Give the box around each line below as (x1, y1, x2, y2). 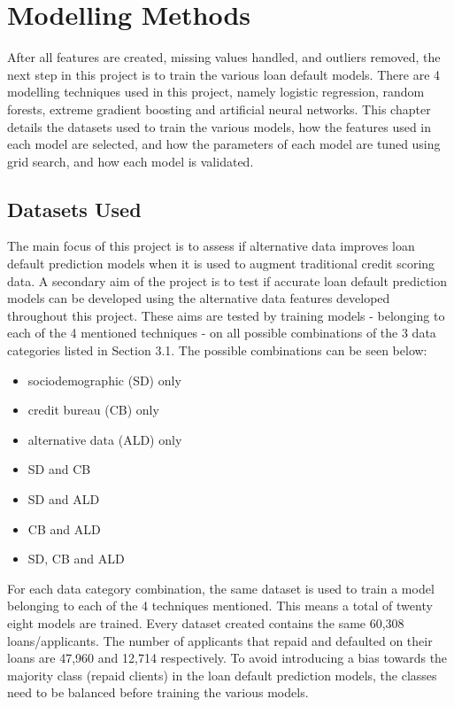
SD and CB (27, 460, 91, 478)
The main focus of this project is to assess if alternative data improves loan (7, 237, 415, 255)
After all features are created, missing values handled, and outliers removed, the (7, 48, 441, 66)
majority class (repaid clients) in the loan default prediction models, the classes (7, 665, 437, 684)
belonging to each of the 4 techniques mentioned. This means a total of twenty (7, 596, 433, 615)
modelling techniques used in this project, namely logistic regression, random (7, 82, 425, 101)
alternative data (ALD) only (27, 430, 182, 448)
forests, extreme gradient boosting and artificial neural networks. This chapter (7, 99, 431, 118)
